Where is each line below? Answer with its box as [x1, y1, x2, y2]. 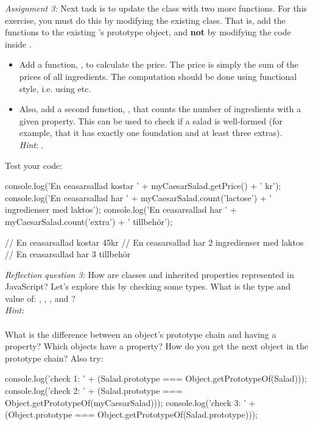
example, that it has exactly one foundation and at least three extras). [19, 126, 283, 139]
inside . [5, 37, 32, 50]
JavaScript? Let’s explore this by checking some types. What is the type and [5, 280, 291, 293]
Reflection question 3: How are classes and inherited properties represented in [5, 268, 294, 280]
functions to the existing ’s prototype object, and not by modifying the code [5, 26, 291, 38]
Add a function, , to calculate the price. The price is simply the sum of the [19, 58, 298, 71]
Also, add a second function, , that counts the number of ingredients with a [19, 102, 301, 115]
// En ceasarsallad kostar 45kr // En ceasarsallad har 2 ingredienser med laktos [5, 235, 304, 248]
